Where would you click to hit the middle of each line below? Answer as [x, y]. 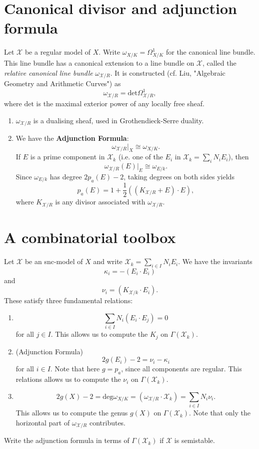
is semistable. [194, 440]
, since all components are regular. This [181, 369]
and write [108, 261]
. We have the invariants [215, 261]
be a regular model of [58, 52]
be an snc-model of [54, 261]
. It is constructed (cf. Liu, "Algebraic [168, 72]
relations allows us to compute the [68, 379]
